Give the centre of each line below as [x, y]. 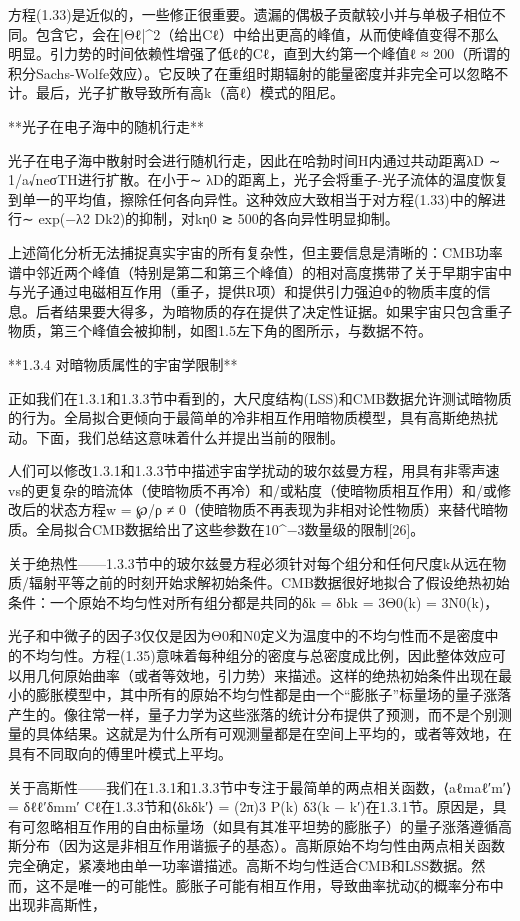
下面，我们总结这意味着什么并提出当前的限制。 [189, 436]
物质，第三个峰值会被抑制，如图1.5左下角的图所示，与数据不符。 [220, 330]
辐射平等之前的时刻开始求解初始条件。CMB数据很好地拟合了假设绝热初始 [269, 582]
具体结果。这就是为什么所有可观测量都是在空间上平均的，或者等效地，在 [273, 733]
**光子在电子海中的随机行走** [106, 125]
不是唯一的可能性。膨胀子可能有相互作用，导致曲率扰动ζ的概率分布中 [276, 884]
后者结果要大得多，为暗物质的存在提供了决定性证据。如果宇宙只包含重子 [273, 310]
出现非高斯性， [57, 904]
